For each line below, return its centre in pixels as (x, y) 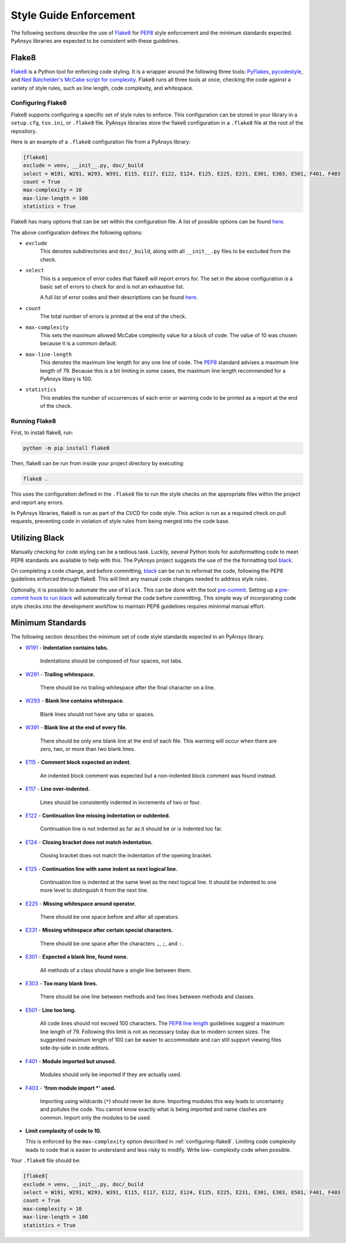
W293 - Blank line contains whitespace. (75, 701)
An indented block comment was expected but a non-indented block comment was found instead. (158, 775)
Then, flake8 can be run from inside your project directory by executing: (98, 463)
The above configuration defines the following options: (77, 232)
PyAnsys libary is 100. (66, 379)
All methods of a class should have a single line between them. (116, 970)
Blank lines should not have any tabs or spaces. (97, 714)
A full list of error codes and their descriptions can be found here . (119, 297)
